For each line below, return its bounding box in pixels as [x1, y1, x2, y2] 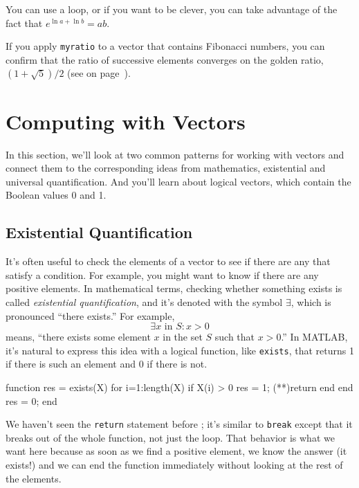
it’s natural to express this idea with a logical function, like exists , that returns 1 [6, 343, 354, 357]
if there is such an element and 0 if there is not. [6, 356, 208, 371]
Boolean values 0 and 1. [6, 188, 107, 202]
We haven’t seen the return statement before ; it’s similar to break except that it [6, 417, 353, 431]
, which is [291, 294, 331, 309]
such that [214, 329, 255, 344]
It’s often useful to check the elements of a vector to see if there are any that [6, 254, 331, 269]
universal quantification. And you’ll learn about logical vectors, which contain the [6, 174, 351, 188]
